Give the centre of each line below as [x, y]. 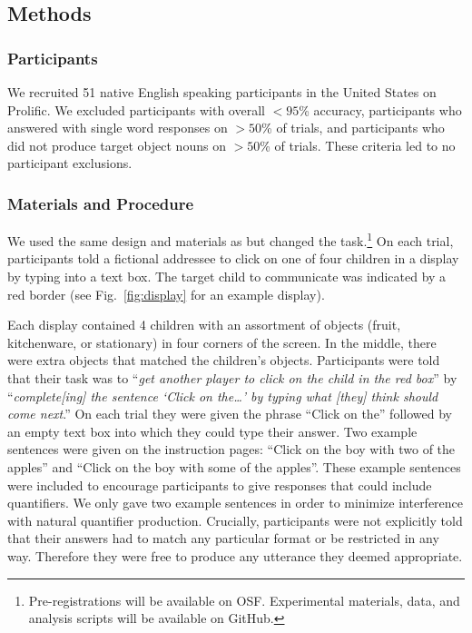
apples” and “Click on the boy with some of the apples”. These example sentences [234, 466]
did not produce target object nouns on [117, 145]
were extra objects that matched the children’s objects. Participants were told [224, 360]
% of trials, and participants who [353, 128]
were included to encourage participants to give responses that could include [220, 485]
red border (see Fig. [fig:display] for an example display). [166, 294]
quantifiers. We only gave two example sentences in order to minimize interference [236, 503]
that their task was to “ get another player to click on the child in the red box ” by [232, 378]
